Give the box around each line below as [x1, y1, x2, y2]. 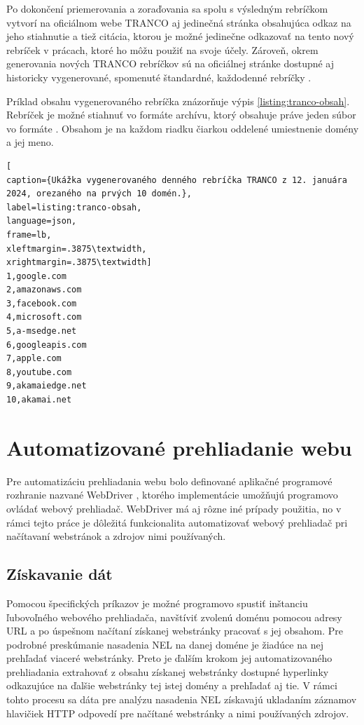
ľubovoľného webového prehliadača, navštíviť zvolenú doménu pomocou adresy [6, 609, 342, 624]
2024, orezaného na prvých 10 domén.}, [6, 189, 192, 199]
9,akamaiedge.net [6, 381, 87, 391]
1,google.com [6, 271, 66, 281]
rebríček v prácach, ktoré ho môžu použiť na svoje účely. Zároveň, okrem [6, 42, 318, 57]
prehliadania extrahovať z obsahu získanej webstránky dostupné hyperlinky [6, 664, 329, 679]
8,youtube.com [6, 367, 72, 377]
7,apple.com [6, 353, 62, 364]
